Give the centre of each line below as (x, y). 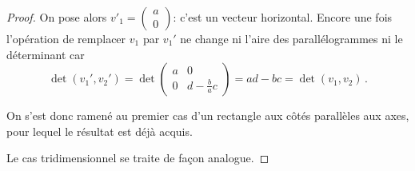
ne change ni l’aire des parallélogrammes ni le (291, 38)
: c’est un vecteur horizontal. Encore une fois (283, 17)
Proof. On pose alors (57, 17)
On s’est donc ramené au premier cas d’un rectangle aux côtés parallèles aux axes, (208, 115)
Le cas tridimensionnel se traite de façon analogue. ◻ (138, 158)
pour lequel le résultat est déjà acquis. (100, 131)
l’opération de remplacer (66, 38)
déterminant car (46, 54)
